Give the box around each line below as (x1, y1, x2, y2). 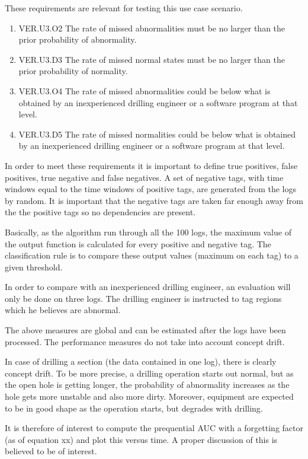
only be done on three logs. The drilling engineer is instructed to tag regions (5, 292, 282, 304)
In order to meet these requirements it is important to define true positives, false (5, 159, 298, 171)
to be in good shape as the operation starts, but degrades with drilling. (5, 401, 263, 414)
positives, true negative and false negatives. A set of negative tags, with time (5, 171, 284, 183)
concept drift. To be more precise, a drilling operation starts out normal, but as (5, 366, 294, 379)
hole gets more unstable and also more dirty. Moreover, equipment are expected (5, 390, 294, 403)
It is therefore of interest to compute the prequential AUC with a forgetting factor (5, 422, 303, 434)
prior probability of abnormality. (18, 33, 137, 46)
